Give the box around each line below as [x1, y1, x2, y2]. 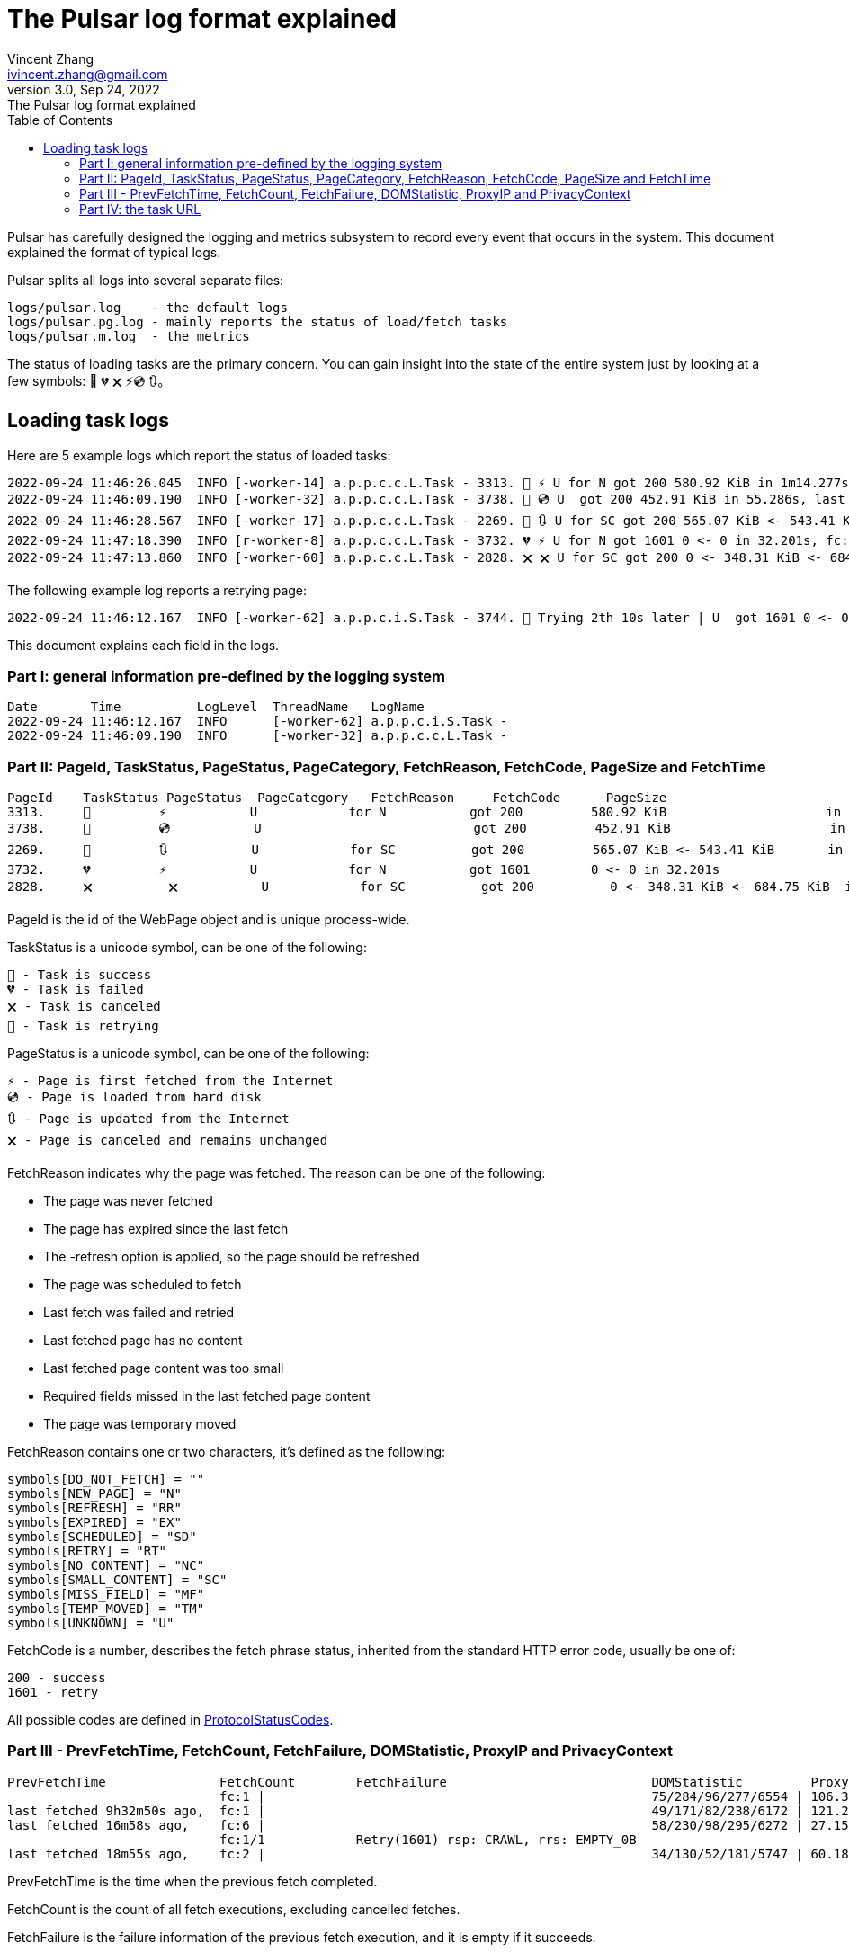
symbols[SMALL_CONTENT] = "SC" [7, 1573, 228, 1588]
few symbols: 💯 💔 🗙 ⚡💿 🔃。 [7, 372, 171, 388]
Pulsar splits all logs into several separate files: [7, 272, 284, 288]
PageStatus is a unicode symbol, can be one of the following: [7, 1046, 370, 1062]
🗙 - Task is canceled [7, 999, 161, 1014]
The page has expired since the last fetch [43, 1221, 289, 1237]
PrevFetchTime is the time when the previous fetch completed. [7, 1873, 378, 1889]
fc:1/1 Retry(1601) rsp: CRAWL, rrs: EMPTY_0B [219, 1832, 637, 1847]
